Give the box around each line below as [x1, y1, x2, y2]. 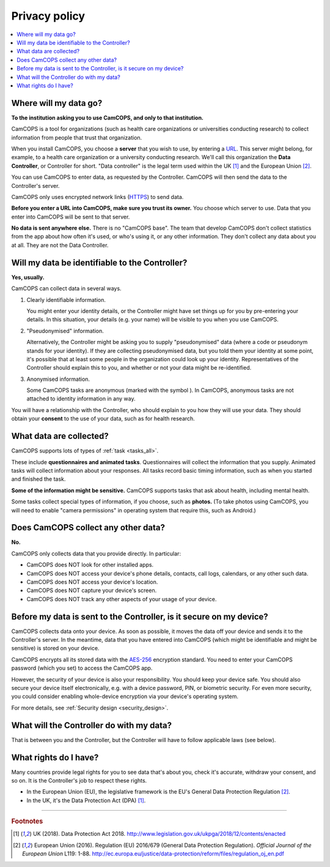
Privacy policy [11, 9, 86, 23]
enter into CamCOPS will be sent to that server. [11, 213, 130, 220]
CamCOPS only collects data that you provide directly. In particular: [11, 550, 182, 557]
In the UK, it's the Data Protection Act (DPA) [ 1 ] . [26, 797, 146, 804]
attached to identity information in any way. [26, 395, 136, 402]
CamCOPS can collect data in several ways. [11, 285, 122, 292]
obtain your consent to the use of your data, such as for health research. [11, 415, 195, 422]
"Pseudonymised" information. [26, 327, 104, 334]
